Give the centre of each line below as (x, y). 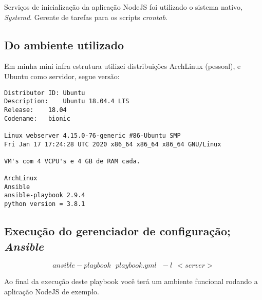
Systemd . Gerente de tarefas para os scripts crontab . (86, 17)
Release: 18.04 (35, 110)
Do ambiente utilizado (64, 44)
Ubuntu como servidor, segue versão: (62, 76)
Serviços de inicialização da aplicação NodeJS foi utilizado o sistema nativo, (124, 7)
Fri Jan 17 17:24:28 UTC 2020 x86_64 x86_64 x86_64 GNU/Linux (113, 144)
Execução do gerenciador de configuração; (117, 231)
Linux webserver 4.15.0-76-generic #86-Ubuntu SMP (92, 135)
